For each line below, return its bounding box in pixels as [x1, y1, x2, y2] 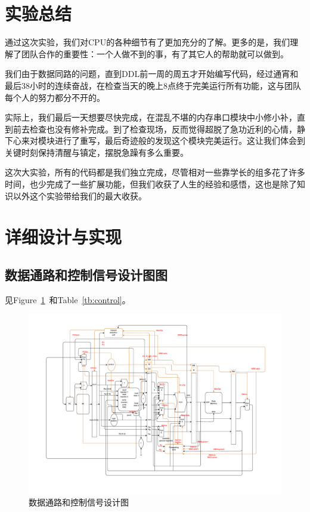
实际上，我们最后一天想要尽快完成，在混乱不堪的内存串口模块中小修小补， [5, 111, 297, 124]
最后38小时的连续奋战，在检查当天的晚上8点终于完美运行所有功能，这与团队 [5, 79, 301, 91]
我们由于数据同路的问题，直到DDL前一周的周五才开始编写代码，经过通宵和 [5, 67, 299, 80]
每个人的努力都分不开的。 [5, 91, 105, 103]
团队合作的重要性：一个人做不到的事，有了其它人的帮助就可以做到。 [21, 47, 289, 60]
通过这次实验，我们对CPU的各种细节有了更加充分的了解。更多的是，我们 [5, 36, 290, 48]
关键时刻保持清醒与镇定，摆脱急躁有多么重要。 [5, 146, 188, 158]
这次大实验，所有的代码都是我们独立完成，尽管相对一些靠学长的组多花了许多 [5, 166, 305, 178]
